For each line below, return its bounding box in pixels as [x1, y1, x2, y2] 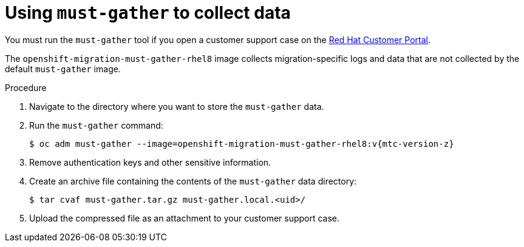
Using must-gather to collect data [5, 2, 291, 23]
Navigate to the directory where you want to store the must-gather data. [29, 101, 324, 112]
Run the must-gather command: [29, 120, 163, 130]
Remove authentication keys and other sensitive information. [29, 157, 271, 167]
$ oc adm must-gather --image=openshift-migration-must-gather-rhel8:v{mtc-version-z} [29, 138, 454, 149]
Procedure [5, 82, 47, 93]
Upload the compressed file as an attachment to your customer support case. [29, 212, 340, 223]
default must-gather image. [5, 63, 121, 74]
